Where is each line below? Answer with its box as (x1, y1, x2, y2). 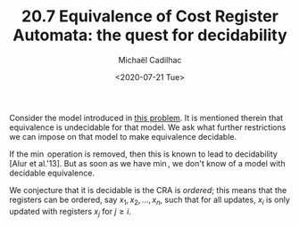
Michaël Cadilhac (118, 54, 182, 65)
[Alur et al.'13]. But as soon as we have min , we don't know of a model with (9, 158, 286, 168)
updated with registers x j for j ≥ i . (9, 206, 132, 219)
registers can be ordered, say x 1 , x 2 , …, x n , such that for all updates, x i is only (9, 194, 290, 207)
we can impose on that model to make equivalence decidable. (9, 131, 237, 142)
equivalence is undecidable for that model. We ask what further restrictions (9, 122, 287, 133)
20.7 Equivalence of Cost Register (21, 6, 279, 27)
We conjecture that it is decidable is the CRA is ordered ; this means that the (9, 184, 287, 195)
